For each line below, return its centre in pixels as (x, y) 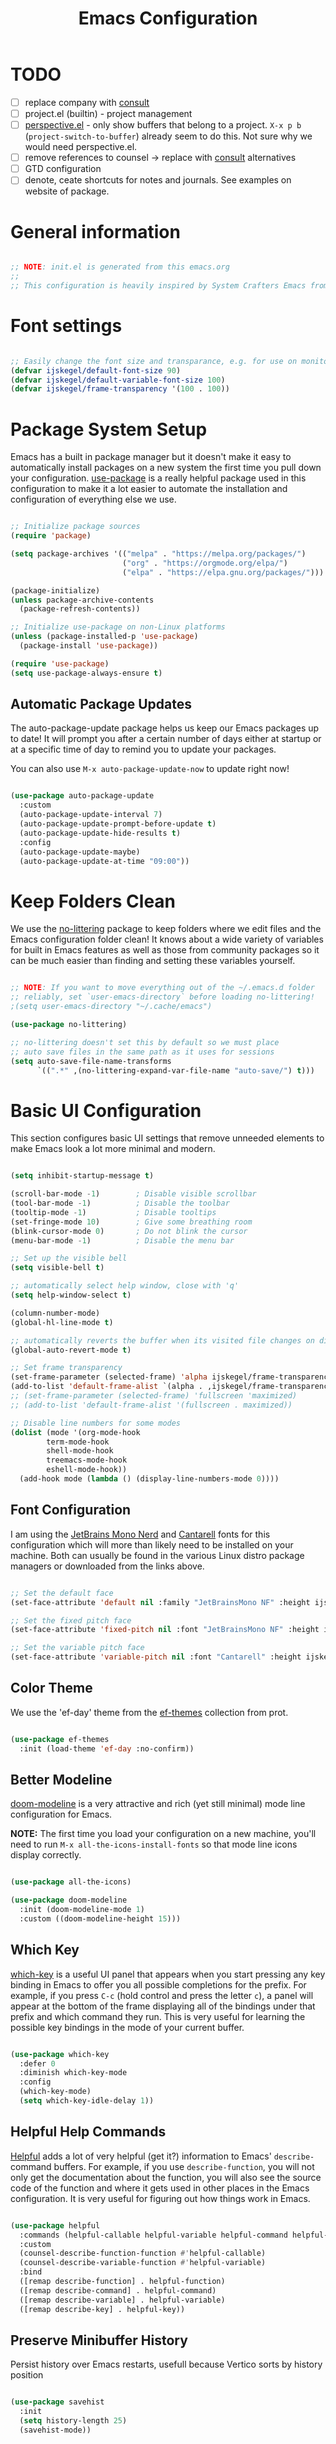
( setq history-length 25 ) (73, 2421)
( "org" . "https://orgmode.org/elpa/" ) (204, 563)
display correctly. (46, 1855)
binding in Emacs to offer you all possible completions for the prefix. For (158, 1984)
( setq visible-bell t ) (57, 1268)
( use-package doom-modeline (69, 1900)
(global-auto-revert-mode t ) (71, 1350)
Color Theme (51, 1688)
